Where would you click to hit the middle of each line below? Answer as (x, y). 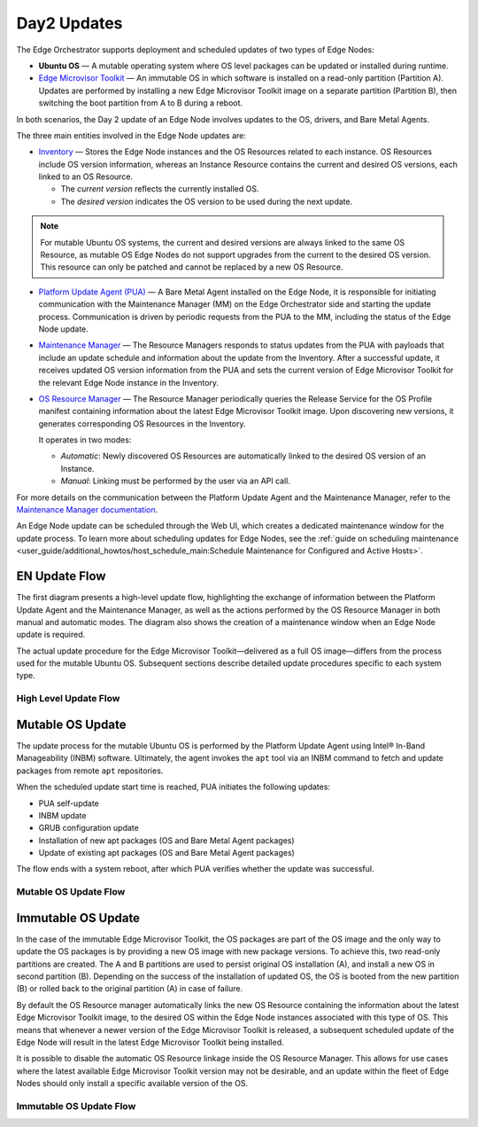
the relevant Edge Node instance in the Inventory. (129, 382)
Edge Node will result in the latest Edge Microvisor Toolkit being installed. (150, 1043)
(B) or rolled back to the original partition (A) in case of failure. (130, 989)
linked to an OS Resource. (85, 176)
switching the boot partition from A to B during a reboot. (141, 103)
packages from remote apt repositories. (90, 771)
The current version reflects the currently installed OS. (160, 189)
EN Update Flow (61, 576)
